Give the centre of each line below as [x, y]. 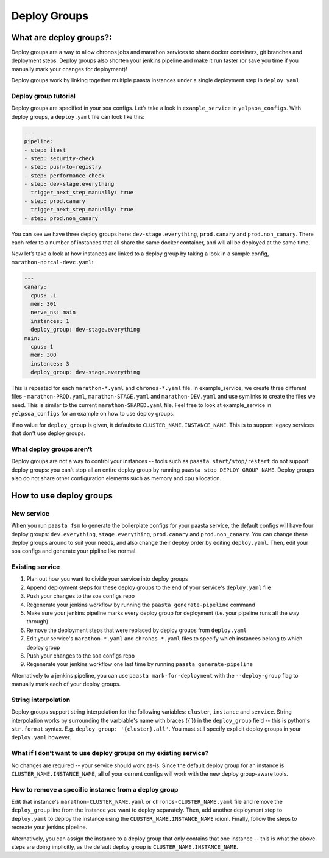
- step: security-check [60, 158]
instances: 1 [50, 321]
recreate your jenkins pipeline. [49, 827]
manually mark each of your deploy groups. [66, 684]
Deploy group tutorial [43, 96]
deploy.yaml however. [41, 737]
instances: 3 [50, 363]
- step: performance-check [64, 175]
